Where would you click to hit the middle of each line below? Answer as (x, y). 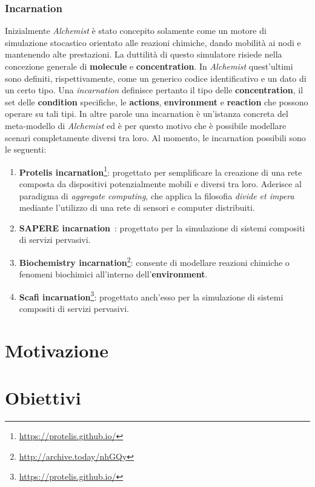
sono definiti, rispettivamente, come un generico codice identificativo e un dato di (156, 78)
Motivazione (57, 350)
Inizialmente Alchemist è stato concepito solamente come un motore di (136, 31)
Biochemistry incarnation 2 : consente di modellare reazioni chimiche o (154, 261)
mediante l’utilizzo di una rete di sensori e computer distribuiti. (137, 207)
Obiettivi (43, 398)
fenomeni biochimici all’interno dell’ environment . (113, 274)
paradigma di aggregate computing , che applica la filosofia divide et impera (157, 195)
